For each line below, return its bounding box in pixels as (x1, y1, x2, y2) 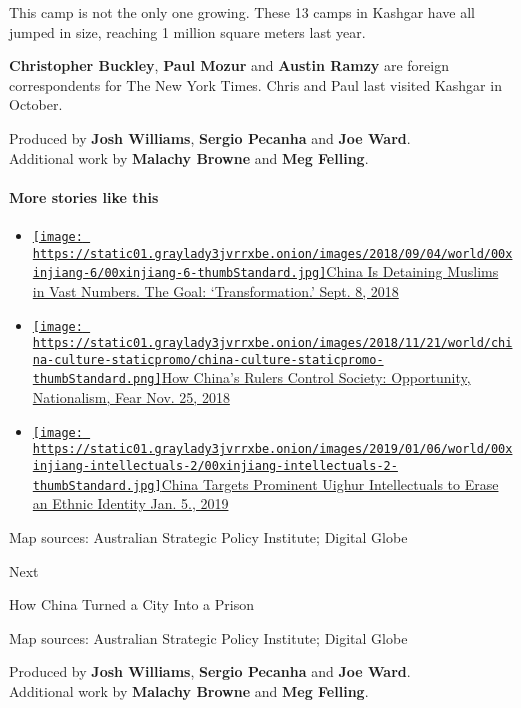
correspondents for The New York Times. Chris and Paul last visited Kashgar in (9, 74, 502, 95)
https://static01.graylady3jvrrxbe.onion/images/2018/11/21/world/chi (32, 336, 513, 351)
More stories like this (9, 186, 159, 207)
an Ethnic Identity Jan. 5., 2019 (32, 493, 229, 514)
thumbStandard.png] (32, 372, 162, 387)
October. (9, 94, 63, 115)
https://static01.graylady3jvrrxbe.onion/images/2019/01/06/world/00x (32, 442, 513, 457)
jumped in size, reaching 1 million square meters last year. (9, 21, 366, 42)
